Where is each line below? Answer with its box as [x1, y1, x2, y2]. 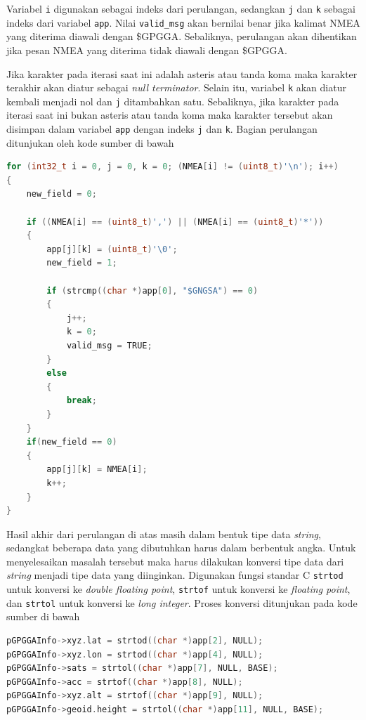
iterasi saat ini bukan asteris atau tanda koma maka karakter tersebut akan [6, 107, 333, 122]
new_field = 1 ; [46, 258, 117, 268]
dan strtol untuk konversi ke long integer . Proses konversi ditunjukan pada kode [6, 595, 358, 610]
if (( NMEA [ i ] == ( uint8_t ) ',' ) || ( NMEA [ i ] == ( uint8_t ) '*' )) [26, 216, 324, 227]
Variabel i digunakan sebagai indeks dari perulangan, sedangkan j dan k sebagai [6, 1, 355, 15]
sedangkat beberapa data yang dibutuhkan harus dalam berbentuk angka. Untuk [6, 540, 356, 555]
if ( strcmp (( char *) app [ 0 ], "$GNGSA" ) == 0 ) [46, 285, 259, 296]
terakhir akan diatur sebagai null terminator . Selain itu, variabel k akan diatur [6, 80, 346, 95]
